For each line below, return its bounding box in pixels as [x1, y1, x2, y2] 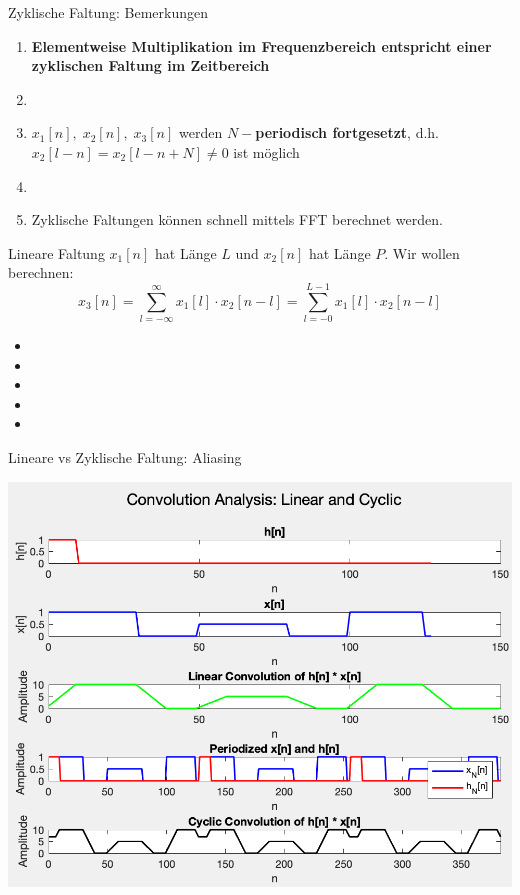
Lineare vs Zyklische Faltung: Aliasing [8, 447, 242, 468]
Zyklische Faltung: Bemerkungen [8, 2, 209, 22]
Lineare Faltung [8, 242, 105, 263]
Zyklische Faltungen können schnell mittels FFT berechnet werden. [31, 209, 443, 230]
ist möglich [233, 141, 300, 162]
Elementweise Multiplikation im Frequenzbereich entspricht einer [31, 35, 492, 56]
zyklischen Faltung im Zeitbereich [31, 55, 270, 76]
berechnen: [8, 262, 74, 283]
